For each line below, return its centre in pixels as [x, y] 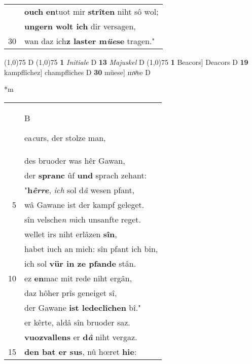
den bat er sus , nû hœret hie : [81, 351]
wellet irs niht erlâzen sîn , [71, 234]
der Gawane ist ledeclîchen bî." [83, 307]
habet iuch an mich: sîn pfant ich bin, [91, 248]
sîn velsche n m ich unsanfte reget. [83, 219]
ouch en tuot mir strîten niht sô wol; [92, 11]
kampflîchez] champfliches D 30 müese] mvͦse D [77, 72]
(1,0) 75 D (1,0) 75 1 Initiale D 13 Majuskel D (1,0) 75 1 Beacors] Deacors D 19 [126, 62]
